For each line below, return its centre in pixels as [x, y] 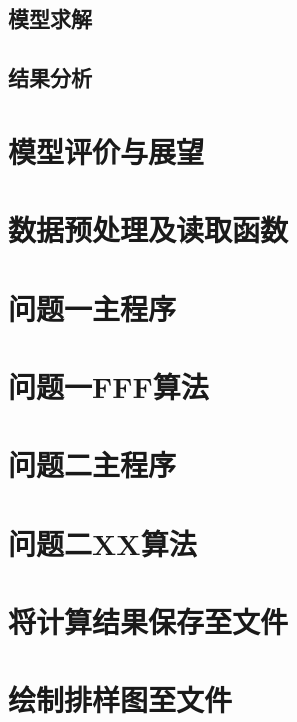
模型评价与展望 [106, 150]
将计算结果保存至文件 [148, 621]
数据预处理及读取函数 [148, 229]
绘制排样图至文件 [120, 699]
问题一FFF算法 [108, 385]
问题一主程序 [92, 307]
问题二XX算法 [102, 542]
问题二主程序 [92, 464]
